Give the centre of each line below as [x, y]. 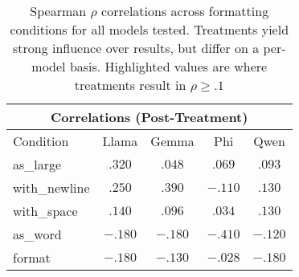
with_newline [51, 187]
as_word [37, 234]
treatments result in [130, 85]
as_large [37, 164]
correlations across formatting [185, 11]
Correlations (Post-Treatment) [149, 117]
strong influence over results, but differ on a [136, 48]
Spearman [58, 11]
